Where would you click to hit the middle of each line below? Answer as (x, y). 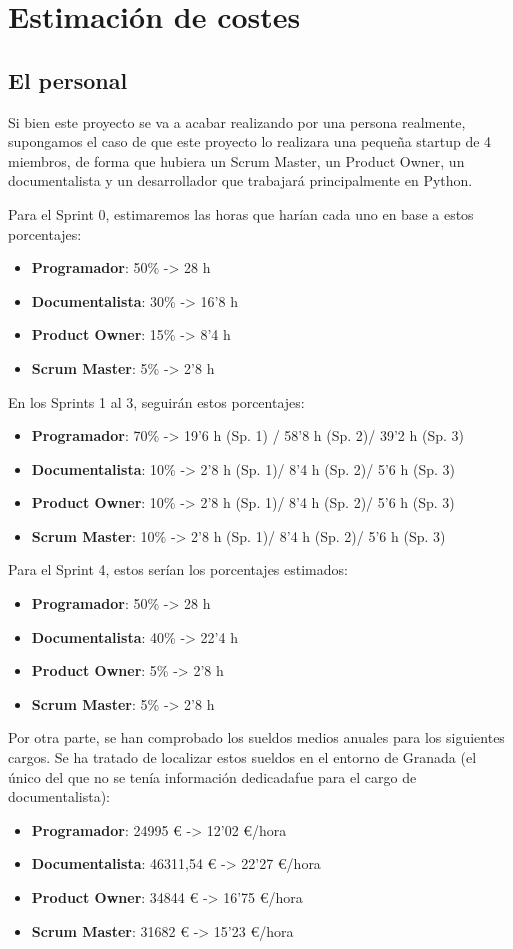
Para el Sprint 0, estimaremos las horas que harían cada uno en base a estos (241, 213)
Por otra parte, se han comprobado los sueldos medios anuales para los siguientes (256, 737)
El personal (68, 79)
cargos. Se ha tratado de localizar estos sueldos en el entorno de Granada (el (242, 757)
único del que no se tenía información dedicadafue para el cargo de (212, 776)
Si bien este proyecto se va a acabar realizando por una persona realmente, (237, 121)
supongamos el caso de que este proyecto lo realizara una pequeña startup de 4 (250, 141)
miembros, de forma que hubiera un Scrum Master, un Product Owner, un (236, 160)
